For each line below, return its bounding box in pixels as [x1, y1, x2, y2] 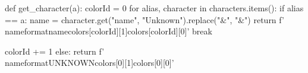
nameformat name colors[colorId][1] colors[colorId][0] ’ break [5, 25, 212, 37]
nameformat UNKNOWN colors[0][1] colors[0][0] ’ [5, 56, 174, 69]
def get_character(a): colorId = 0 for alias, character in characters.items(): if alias [5, 2, 304, 14]
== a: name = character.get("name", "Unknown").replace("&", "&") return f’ [5, 13, 284, 26]
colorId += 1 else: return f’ [5, 45, 105, 57]
